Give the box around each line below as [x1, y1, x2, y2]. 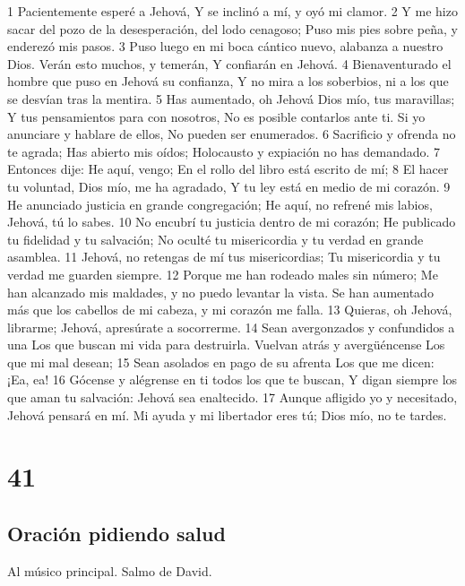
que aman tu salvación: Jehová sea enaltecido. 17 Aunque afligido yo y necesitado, [7, 388, 458, 407]
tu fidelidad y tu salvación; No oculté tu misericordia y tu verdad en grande [7, 229, 424, 248]
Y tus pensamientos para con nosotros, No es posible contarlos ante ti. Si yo [7, 107, 426, 125]
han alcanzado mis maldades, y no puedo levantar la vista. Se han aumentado [7, 282, 434, 301]
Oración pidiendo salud [7, 520, 226, 547]
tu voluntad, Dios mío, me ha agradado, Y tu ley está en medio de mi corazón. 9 [7, 177, 451, 195]
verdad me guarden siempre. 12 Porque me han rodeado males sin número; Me [7, 264, 438, 283]
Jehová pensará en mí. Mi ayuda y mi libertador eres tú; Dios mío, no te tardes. [7, 405, 447, 424]
